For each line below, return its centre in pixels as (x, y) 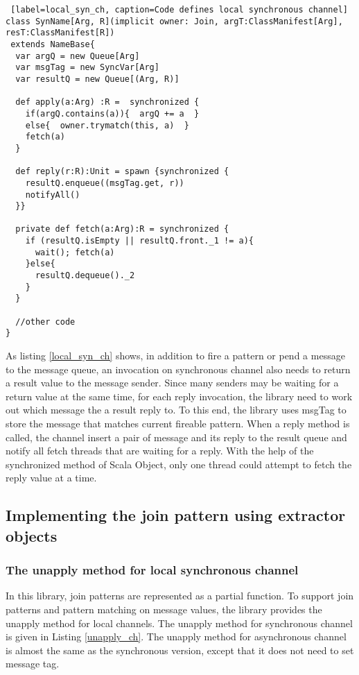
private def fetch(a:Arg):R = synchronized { (122, 229)
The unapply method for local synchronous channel (152, 570)
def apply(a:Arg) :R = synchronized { (107, 102)
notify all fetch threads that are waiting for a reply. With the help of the (160, 451)
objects (32, 535)
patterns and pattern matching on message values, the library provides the (164, 609)
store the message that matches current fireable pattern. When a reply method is (178, 423)
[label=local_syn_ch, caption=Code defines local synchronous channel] (179, 10)
